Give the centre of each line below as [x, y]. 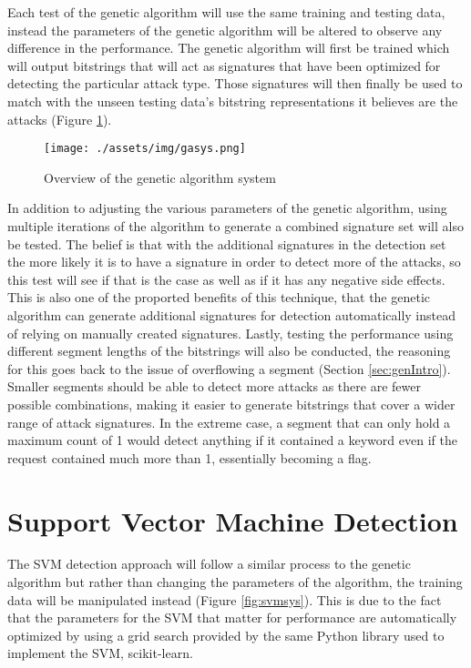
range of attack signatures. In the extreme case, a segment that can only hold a [229, 422]
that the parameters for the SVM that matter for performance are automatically [232, 617]
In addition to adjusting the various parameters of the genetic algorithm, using [227, 208]
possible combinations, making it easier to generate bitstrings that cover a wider [231, 404]
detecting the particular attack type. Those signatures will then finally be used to [235, 83]
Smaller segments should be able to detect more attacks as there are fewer [214, 386]
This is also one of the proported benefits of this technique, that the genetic [219, 297]
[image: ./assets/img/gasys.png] [145, 149]
